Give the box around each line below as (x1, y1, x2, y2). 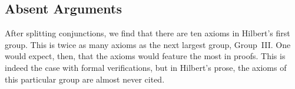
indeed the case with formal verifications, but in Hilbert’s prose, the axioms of (5, 61, 287, 73)
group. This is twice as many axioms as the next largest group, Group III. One (5, 38, 291, 50)
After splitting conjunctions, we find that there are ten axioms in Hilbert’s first (5, 27, 290, 39)
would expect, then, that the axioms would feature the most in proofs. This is (5, 50, 286, 62)
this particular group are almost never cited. (5, 73, 165, 85)
